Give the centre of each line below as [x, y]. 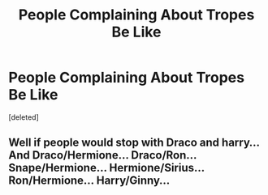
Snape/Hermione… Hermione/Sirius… [106, 168]
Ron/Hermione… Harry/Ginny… [89, 181]
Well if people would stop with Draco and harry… [134, 143]
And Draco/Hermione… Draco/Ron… [103, 155]
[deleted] [24, 117]
